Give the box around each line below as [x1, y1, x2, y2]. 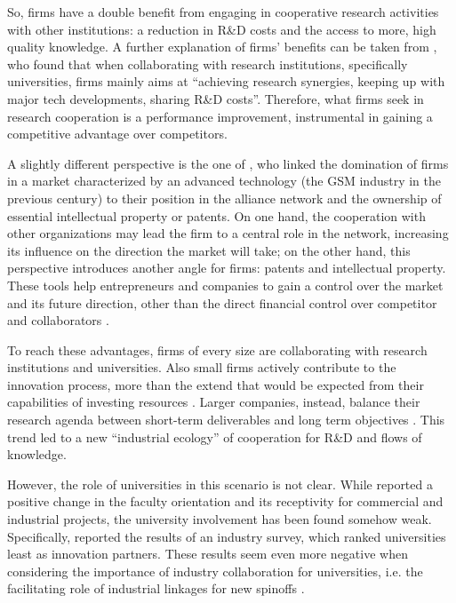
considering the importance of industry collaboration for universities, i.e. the [7, 561, 423, 580]
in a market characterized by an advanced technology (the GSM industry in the [7, 171, 442, 190]
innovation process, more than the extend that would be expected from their [7, 375, 424, 393]
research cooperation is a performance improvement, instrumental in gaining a [7, 107, 433, 125]
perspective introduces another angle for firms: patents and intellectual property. [7, 258, 446, 277]
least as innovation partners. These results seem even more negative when [7, 544, 408, 563]
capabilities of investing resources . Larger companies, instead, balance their [7, 393, 420, 411]
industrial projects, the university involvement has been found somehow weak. [7, 510, 432, 528]
